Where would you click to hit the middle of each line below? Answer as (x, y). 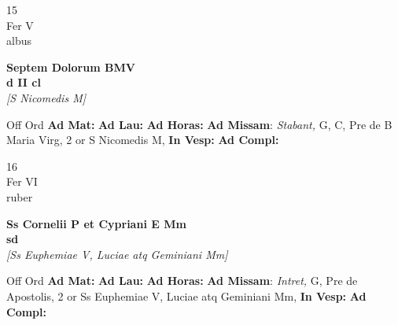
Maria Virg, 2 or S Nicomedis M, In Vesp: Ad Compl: (143, 140)
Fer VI (22, 181)
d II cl (24, 82)
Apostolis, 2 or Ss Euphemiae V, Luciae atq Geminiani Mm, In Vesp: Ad (186, 295)
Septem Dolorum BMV (71, 66)
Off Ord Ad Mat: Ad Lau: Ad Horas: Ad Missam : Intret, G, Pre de (182, 281)
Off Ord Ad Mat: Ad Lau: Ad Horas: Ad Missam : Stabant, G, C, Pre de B (199, 124)
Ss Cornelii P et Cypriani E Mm (96, 223)
